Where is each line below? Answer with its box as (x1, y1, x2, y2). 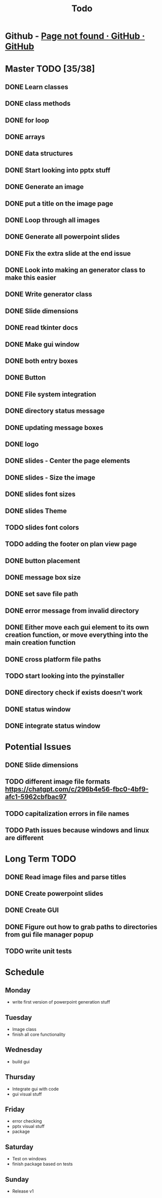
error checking (12, 1118, 42, 1124)
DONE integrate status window (5, 722, 101, 730)
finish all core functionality (12, 1031, 66, 1037)
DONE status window (5, 705, 71, 713)
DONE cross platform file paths (5, 655, 101, 664)
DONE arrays (5, 133, 45, 141)
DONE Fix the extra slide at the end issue (5, 249, 131, 258)
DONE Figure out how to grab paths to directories (5, 923, 158, 931)
